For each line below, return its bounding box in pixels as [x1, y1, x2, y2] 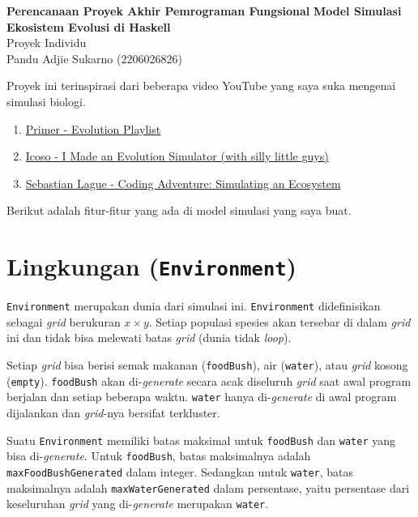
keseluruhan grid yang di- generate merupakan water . [6, 495, 269, 512]
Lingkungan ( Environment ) [6, 250, 297, 283]
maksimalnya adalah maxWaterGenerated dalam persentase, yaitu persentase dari [6, 479, 410, 496]
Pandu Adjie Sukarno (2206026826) [6, 49, 182, 66]
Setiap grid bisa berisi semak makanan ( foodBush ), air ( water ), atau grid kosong [6, 357, 408, 374]
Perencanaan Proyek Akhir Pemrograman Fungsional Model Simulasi [6, 2, 402, 19]
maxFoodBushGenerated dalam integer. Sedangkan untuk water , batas [6, 463, 354, 480]
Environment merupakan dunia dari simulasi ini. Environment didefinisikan [6, 297, 381, 314]
